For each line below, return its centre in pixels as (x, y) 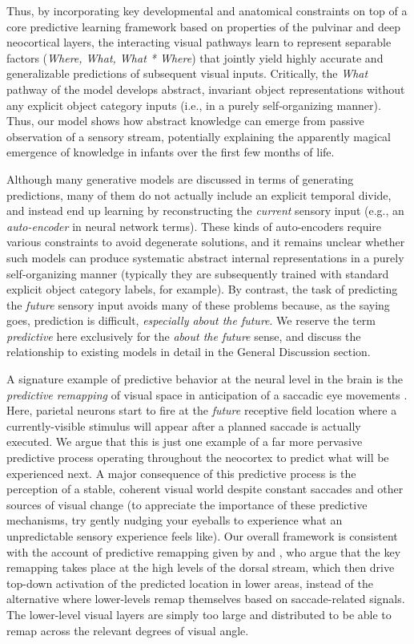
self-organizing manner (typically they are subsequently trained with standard (198, 273)
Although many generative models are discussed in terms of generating (180, 178)
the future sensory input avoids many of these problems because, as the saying (198, 304)
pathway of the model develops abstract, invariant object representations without (206, 89)
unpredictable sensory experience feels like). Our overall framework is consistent (202, 536)
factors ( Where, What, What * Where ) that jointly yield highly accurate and (195, 57)
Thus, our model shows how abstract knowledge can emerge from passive (185, 121)
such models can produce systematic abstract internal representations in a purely (205, 257)
